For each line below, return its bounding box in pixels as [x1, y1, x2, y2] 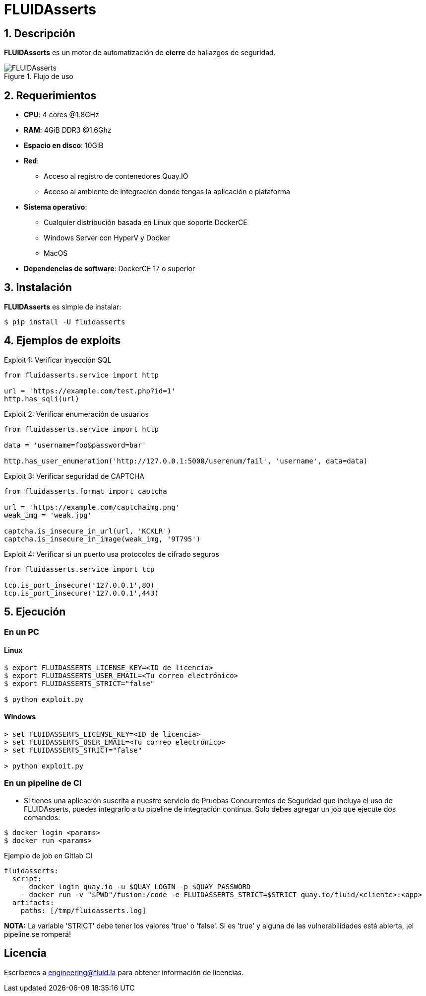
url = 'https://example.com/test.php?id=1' [4, 386, 176, 395]
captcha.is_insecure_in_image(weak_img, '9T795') [4, 535, 201, 543]
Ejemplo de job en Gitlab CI [4, 851, 93, 860]
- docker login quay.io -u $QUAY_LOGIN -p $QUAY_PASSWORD [20, 882, 251, 891]
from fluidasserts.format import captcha [4, 487, 167, 495]
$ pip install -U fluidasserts [4, 317, 125, 326]
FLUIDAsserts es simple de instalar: [4, 302, 122, 311]
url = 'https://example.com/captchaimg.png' [4, 503, 180, 511]
